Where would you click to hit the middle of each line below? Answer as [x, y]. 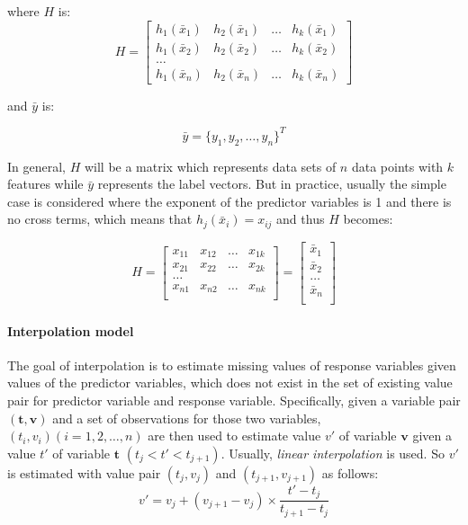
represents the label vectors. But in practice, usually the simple [272, 184]
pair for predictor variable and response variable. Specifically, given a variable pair [234, 400]
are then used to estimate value [234, 436]
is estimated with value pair [84, 472]
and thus [301, 219]
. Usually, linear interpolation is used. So [333, 453]
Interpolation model [71, 330]
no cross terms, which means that [100, 219]
